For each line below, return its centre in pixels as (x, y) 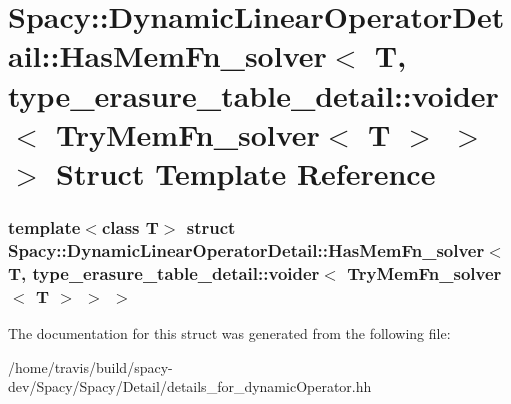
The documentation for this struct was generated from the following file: (229, 333)
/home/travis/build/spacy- (90, 366)
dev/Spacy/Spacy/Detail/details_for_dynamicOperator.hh (190, 386)
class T (130, 227)
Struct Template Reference (246, 172)
